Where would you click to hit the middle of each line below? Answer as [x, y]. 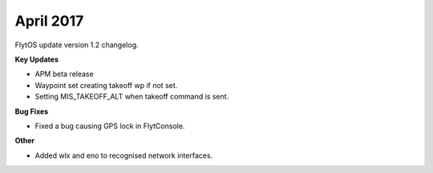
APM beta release [64, 74]
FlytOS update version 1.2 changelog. [77, 45]
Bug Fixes [32, 111]
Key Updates [37, 59]
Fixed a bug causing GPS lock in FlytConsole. [110, 126]
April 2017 [49, 21]
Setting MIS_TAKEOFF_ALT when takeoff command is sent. [132, 97]
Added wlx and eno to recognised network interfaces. [124, 155]
